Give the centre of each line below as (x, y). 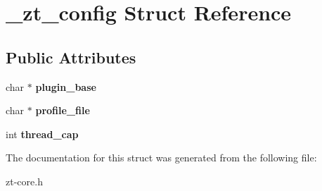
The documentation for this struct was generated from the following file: (161, 158)
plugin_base (66, 86)
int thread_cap (42, 134)
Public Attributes (71, 57)
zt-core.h (24, 181)
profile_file (63, 110)
